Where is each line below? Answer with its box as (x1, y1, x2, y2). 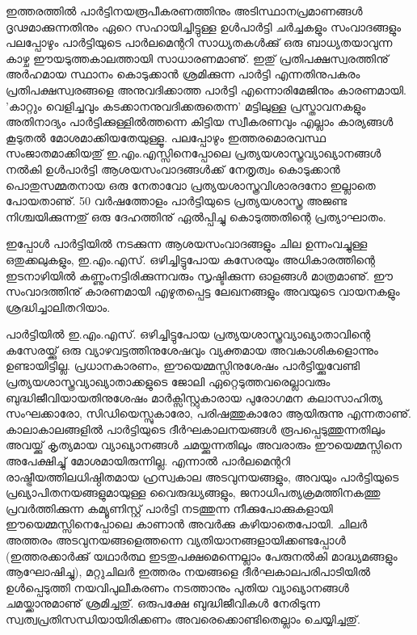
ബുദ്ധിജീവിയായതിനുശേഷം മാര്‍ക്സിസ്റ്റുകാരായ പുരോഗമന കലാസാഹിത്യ (6, 389, 383, 406)
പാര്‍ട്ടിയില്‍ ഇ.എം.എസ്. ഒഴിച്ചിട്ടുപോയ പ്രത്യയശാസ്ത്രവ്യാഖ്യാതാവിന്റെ (6, 326, 371, 343)
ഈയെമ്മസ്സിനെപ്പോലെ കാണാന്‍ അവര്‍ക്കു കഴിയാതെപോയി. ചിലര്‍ (6, 515, 368, 532)
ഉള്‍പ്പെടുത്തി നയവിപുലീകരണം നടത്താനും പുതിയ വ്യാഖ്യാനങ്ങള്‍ (6, 578, 349, 595)
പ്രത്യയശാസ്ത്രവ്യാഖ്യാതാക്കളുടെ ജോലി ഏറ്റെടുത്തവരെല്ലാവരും (6, 373, 331, 390)
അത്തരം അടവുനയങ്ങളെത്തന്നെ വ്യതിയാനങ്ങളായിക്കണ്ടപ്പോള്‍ (6, 532, 346, 548)
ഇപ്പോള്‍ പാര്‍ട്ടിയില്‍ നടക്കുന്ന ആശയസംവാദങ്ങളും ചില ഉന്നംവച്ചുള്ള (6, 235, 368, 252)
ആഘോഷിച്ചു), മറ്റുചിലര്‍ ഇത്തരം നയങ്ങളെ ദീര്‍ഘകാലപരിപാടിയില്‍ (6, 563, 370, 580)
